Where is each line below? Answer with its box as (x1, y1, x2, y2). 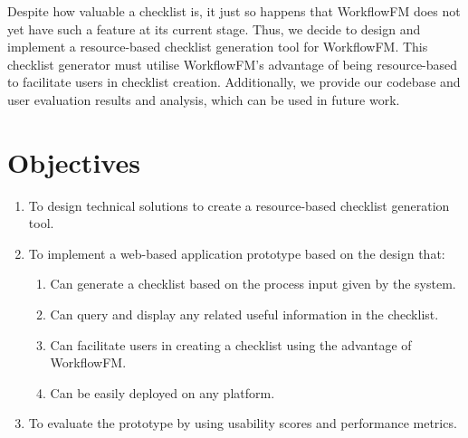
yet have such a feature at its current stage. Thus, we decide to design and (7, 19, 421, 38)
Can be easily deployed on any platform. (50, 383, 275, 402)
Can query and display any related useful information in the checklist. (50, 305, 439, 324)
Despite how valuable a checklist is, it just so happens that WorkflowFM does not (7, 2, 461, 20)
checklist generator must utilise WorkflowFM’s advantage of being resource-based (7, 54, 458, 73)
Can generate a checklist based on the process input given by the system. (50, 274, 456, 293)
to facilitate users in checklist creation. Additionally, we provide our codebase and (7, 72, 461, 91)
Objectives (7, 143, 140, 180)
